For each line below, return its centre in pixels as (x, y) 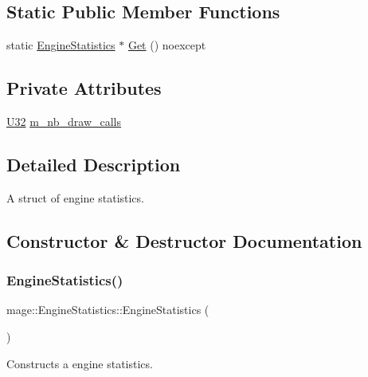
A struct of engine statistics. (75, 197)
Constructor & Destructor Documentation (184, 240)
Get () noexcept (167, 45)
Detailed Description (94, 164)
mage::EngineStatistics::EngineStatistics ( (108, 310)
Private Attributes (84, 88)
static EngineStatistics (61, 45)
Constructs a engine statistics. (80, 363)
